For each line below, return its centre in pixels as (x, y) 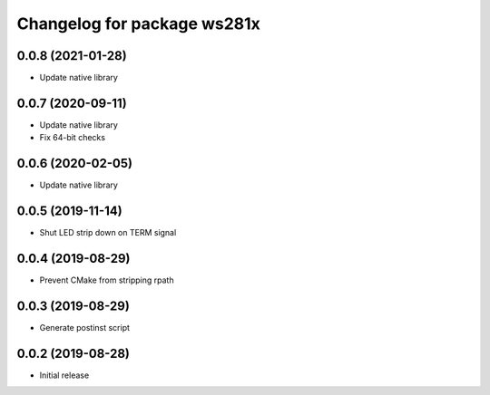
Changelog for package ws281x (138, 24)
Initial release (64, 375)
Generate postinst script (85, 327)
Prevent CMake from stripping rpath (107, 280)
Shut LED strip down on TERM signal (108, 233)
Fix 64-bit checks (73, 138)
